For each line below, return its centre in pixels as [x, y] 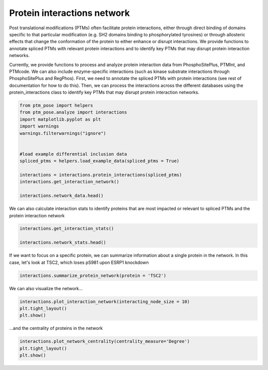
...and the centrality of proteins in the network [56, 328]
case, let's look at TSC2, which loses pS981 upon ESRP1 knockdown [79, 262]
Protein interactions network [69, 13]
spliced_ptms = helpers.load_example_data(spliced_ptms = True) [100, 161]
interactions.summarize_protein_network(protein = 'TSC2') [93, 276]
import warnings [39, 126]
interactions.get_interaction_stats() [67, 229]
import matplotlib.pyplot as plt [60, 119]
